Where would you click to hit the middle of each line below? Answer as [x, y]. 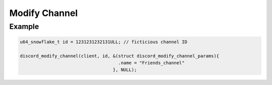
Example [24, 26]
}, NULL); [125, 70]
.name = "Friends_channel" [151, 63]
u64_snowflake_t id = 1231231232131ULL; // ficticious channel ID [104, 42]
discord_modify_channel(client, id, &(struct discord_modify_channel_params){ [119, 56]
